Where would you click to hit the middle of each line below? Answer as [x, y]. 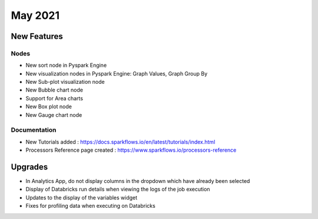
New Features [37, 36]
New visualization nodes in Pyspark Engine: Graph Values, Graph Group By [117, 73]
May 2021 [35, 15]
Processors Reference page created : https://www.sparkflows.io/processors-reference [131, 150]
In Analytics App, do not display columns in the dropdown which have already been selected [138, 181]
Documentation [34, 130]
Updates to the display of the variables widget [82, 197]
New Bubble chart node [54, 90]
